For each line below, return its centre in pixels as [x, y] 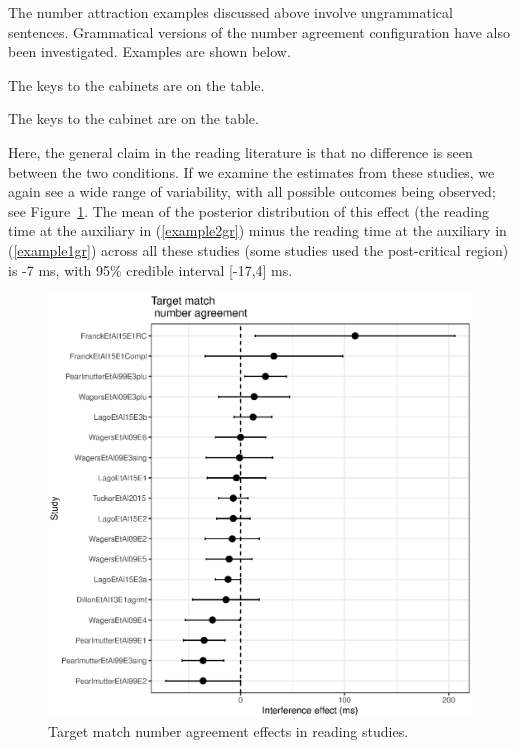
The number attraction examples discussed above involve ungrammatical [230, 12]
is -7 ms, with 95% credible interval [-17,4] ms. [150, 269]
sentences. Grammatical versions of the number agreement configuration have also [259, 31]
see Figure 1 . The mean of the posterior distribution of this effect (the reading [248, 210]
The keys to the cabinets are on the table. [136, 84]
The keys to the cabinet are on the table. [133, 118]
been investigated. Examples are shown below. [149, 51]
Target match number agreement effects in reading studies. [228, 731]
